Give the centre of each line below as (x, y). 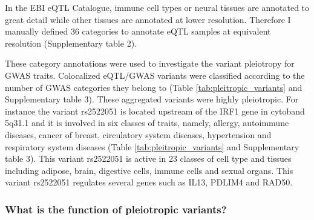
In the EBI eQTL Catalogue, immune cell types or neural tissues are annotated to (157, 7)
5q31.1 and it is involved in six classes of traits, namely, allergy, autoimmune (147, 123)
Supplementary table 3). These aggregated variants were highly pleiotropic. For (152, 99)
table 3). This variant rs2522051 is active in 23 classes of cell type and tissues (148, 158)
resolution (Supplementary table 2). (71, 43)
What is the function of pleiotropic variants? (116, 209)
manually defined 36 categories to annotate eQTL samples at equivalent (138, 31)
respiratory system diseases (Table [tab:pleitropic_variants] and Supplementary (152, 146)
